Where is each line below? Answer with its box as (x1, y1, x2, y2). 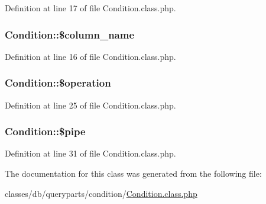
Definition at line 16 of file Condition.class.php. (5, 50, 176, 62)
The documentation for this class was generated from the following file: (5, 167, 262, 180)
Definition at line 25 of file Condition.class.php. (5, 98, 176, 111)
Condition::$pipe (5, 124, 86, 139)
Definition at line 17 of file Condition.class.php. (5, 2, 176, 14)
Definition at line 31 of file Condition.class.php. (5, 147, 176, 160)
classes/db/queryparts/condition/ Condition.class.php (5, 187, 197, 199)
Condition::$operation (5, 75, 111, 90)
